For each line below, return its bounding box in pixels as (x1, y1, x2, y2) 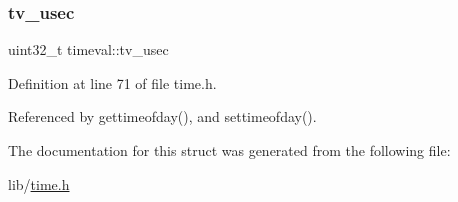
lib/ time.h (8, 173, 70, 194)
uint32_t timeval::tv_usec (8, 39, 169, 60)
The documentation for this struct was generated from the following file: (8, 140, 451, 160)
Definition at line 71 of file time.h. (8, 72, 217, 93)
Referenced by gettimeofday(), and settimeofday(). (8, 106, 317, 127)
